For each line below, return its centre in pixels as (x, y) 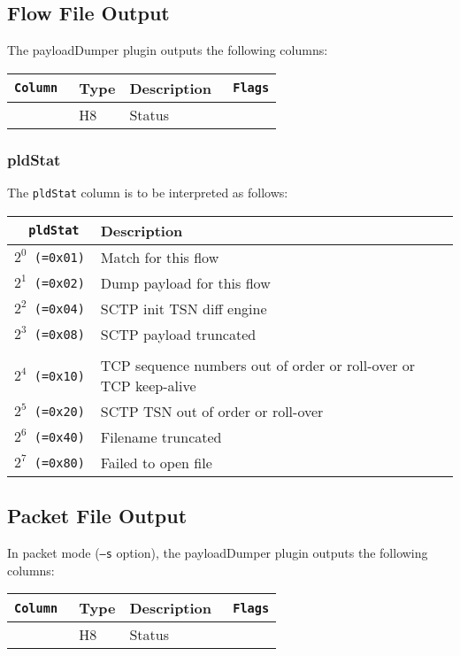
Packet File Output (97, 516)
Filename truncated (161, 436)
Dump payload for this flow (185, 282)
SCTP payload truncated (178, 334)
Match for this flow (160, 257)
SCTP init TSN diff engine (184, 308)
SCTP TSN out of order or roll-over (212, 411)
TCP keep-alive (148, 385)
